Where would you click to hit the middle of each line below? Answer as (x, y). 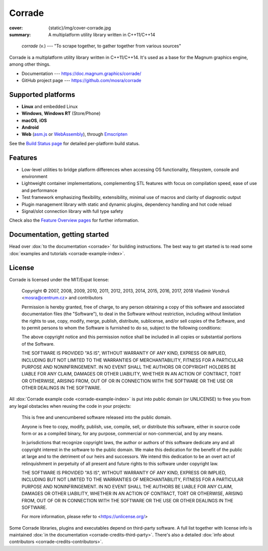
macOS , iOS (34, 120)
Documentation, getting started (59, 234)
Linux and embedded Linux (50, 106)
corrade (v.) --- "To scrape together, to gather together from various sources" (101, 46)
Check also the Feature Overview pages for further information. (74, 220)
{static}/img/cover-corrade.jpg (80, 28)
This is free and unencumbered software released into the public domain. (97, 417)
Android (30, 127)
